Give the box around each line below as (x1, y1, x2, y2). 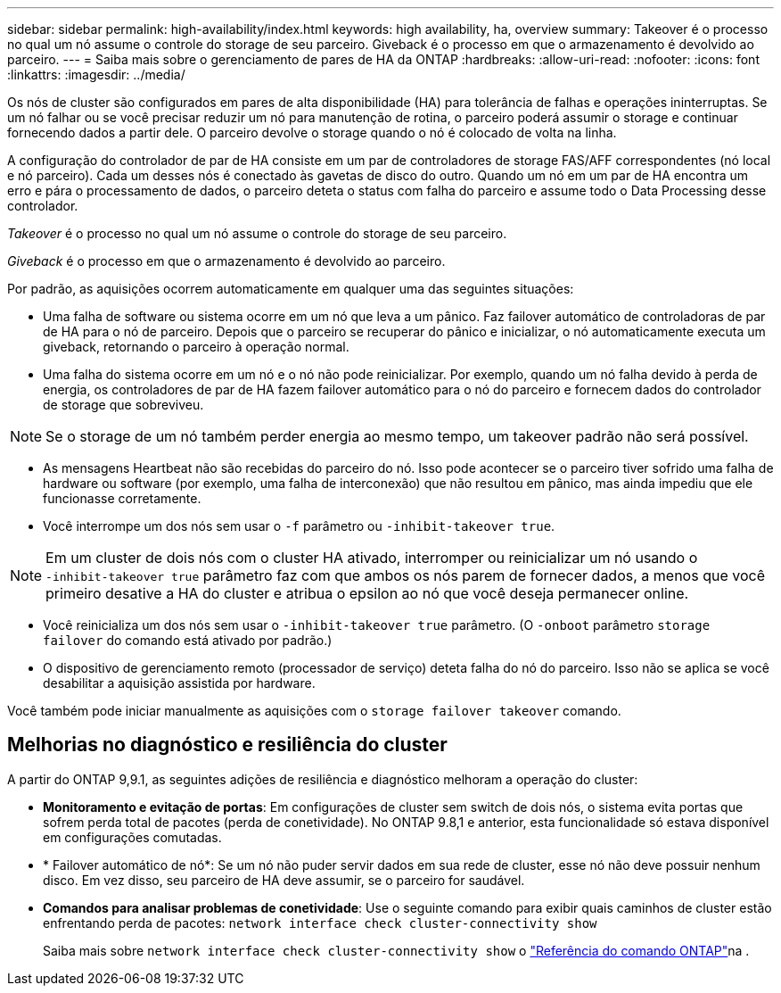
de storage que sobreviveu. (43, 397, 204, 412)
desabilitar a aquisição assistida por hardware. (43, 675, 316, 691)
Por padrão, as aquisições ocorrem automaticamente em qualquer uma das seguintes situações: (7, 281, 574, 296)
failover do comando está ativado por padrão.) (43, 633, 333, 648)
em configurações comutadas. (43, 829, 222, 845)
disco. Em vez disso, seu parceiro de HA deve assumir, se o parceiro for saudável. (43, 872, 525, 888)
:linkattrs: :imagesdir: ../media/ (7, 67, 185, 82)
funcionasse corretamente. (43, 491, 201, 506)
